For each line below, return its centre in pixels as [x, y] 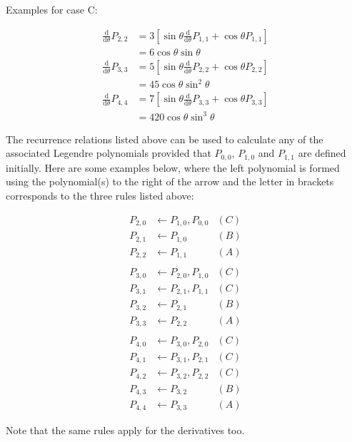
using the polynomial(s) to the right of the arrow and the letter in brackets [170, 181]
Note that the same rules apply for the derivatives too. [125, 430]
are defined [322, 153]
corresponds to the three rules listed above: [100, 196]
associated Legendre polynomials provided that [109, 153]
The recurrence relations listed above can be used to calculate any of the [165, 139]
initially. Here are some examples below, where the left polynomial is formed [173, 167]
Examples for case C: [52, 9]
